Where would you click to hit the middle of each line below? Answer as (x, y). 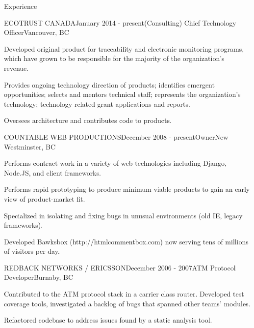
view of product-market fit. (45, 198)
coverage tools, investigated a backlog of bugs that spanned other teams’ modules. (127, 303)
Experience (21, 6)
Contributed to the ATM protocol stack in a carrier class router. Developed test (124, 294)
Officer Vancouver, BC (37, 32)
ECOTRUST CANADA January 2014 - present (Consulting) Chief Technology (120, 22)
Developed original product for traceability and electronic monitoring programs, (124, 48)
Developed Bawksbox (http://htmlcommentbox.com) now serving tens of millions (126, 241)
